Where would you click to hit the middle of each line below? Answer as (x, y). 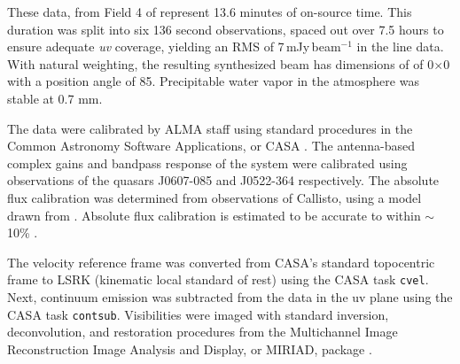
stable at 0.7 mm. (55, 98)
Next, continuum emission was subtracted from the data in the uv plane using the (230, 296)
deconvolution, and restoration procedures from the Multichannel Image (203, 332)
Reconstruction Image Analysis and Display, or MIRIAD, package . (190, 349)
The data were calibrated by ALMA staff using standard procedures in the (210, 128)
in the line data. (400, 46)
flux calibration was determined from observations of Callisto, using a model (214, 197)
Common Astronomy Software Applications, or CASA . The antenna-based (211, 146)
